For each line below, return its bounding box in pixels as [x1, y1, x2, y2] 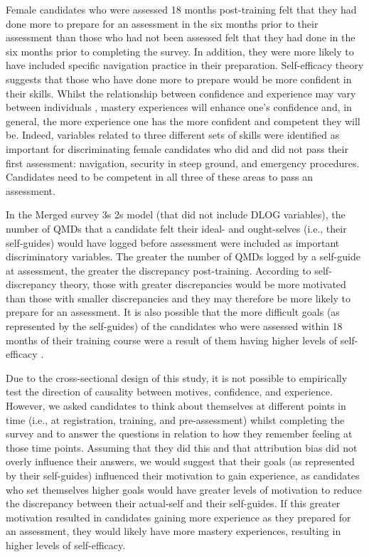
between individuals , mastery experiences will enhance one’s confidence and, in [6, 100, 352, 115]
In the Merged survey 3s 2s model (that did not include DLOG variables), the [6, 207, 346, 222]
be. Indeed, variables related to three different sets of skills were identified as [6, 127, 340, 142]
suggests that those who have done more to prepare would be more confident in [6, 71, 352, 86]
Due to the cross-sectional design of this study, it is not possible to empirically [6, 370, 348, 385]
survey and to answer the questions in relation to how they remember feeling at [6, 426, 353, 441]
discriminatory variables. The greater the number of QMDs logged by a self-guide [6, 249, 360, 264]
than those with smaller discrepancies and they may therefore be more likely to [6, 290, 351, 305]
